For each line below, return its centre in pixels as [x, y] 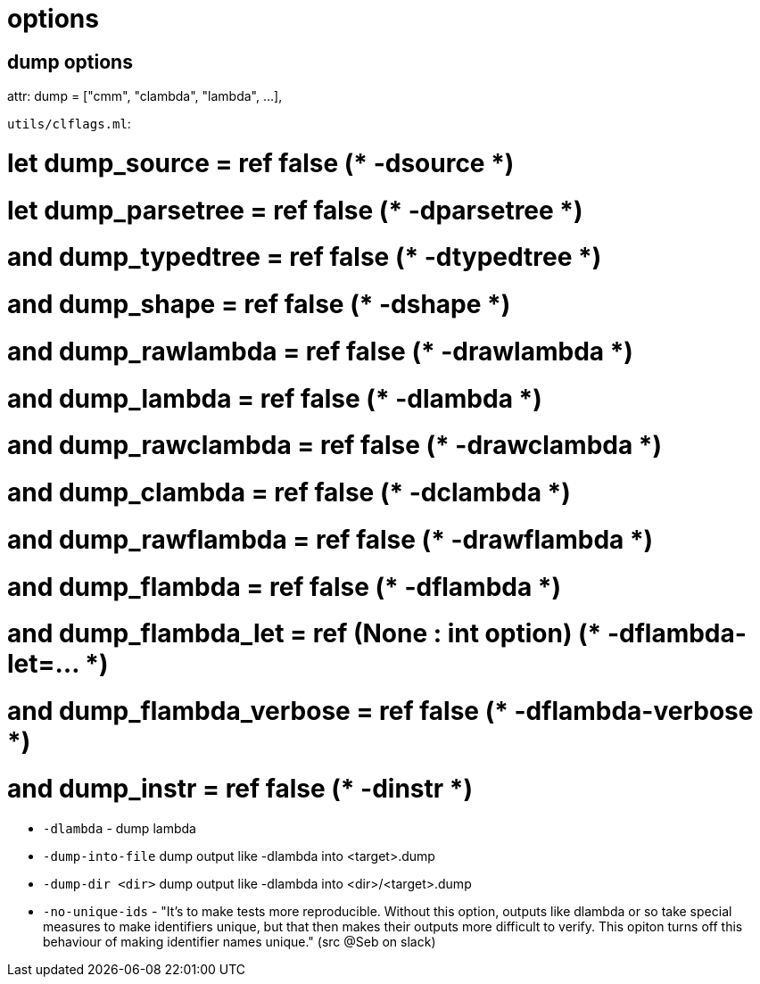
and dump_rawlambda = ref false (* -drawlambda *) [320, 351]
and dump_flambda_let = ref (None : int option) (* [305, 634]
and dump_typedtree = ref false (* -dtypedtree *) [305, 257]
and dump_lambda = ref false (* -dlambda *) [275, 398]
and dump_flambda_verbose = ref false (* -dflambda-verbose [380, 711]
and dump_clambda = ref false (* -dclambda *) [289, 493]
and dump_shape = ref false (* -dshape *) [259, 305]
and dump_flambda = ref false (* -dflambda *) [285, 587]
